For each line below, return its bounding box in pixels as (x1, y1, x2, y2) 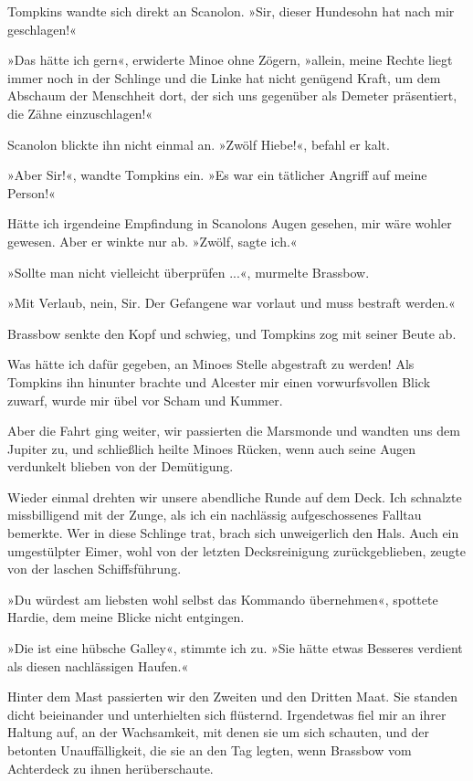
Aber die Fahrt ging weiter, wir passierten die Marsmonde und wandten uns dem (7, 421, 460, 440)
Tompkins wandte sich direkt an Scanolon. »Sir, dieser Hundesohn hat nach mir (7, 2, 455, 20)
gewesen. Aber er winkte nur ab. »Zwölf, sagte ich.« (7, 231, 298, 250)
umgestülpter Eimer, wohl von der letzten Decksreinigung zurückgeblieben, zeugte (7, 541, 467, 560)
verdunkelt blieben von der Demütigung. (7, 457, 234, 476)
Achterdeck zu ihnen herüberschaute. (7, 758, 214, 777)
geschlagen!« (7, 19, 77, 38)
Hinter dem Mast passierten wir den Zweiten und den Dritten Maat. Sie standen (7, 687, 457, 706)
